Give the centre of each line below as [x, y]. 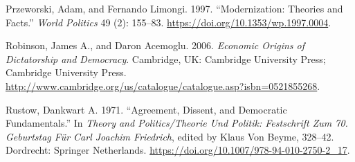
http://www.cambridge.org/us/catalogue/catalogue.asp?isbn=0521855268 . [163, 85]
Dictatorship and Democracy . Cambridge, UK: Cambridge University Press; [166, 58]
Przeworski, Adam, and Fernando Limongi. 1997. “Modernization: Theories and [174, 8]
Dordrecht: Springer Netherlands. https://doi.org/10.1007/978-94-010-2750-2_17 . [178, 150]
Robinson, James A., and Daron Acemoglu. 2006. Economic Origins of [155, 45]
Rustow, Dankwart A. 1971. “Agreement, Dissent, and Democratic [146, 109]
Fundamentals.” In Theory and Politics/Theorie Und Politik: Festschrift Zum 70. [177, 123]
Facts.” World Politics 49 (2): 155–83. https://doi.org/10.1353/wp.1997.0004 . [169, 22]
